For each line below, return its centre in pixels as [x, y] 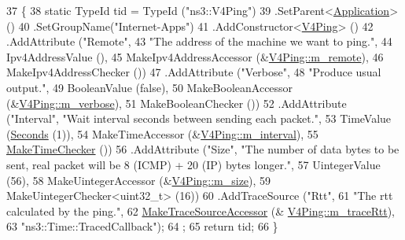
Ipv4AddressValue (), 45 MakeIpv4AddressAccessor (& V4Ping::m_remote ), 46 [195, 56]
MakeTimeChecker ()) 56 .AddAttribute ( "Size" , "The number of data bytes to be [203, 149]
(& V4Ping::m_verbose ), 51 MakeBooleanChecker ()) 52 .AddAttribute [177, 103]
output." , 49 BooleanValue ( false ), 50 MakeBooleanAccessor [150, 87]
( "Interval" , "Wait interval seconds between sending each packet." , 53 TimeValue [199, 118]
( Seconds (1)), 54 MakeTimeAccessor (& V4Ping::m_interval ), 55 [162, 133]
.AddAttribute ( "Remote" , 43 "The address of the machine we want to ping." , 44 [199, 41]
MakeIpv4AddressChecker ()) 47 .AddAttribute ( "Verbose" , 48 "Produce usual [194, 72]
